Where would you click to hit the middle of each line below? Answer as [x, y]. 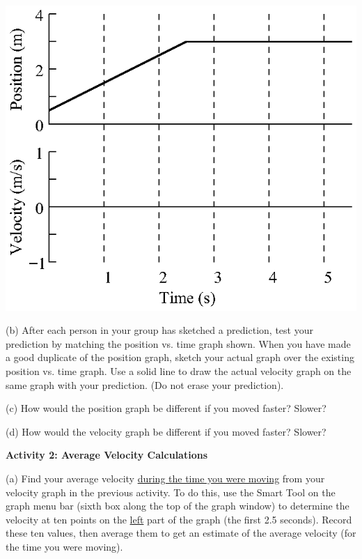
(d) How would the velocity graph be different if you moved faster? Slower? [166, 431]
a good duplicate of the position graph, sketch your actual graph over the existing [180, 357]
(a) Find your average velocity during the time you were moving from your [165, 478]
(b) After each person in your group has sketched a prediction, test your [159, 330]
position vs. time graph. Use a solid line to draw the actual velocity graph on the [179, 371]
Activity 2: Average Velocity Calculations [107, 455]
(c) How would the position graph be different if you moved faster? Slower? [166, 408]
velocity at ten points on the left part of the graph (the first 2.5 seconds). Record [179, 519]
